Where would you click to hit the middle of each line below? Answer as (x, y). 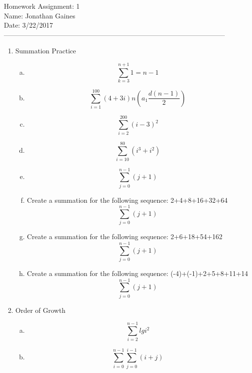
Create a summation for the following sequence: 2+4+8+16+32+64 (127, 200)
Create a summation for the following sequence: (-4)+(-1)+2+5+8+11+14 (137, 273)
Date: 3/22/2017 (28, 25)
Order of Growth (40, 310)
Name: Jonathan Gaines (40, 15)
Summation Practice (46, 51)
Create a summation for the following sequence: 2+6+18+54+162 (125, 236)
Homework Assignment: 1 (42, 6)
